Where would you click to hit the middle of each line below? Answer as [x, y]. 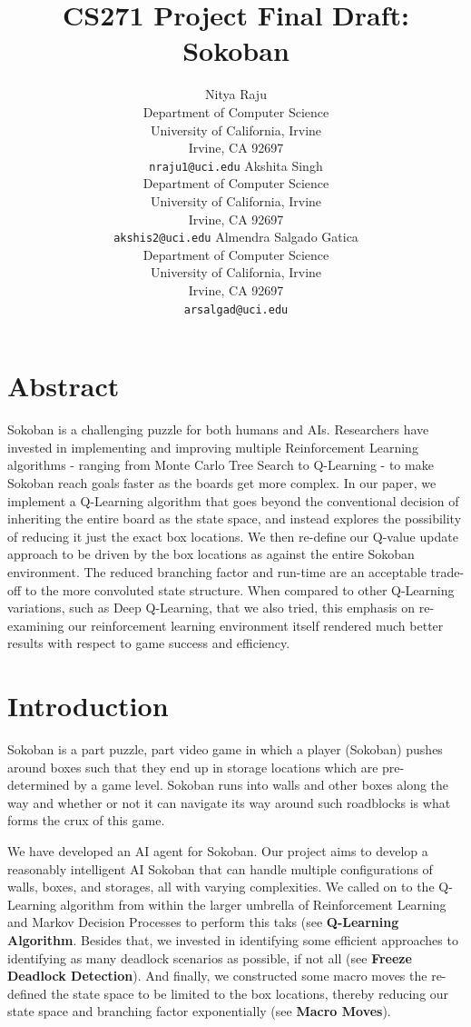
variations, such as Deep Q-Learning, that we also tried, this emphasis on [211, 608]
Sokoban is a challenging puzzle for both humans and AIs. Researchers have [218, 429]
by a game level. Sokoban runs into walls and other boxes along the [261, 785]
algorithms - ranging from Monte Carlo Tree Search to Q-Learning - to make [221, 465]
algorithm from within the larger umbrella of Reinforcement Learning [253, 904]
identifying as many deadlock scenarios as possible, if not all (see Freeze [210, 957]
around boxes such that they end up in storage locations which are [193, 767]
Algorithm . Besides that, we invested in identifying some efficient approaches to [233, 939]
